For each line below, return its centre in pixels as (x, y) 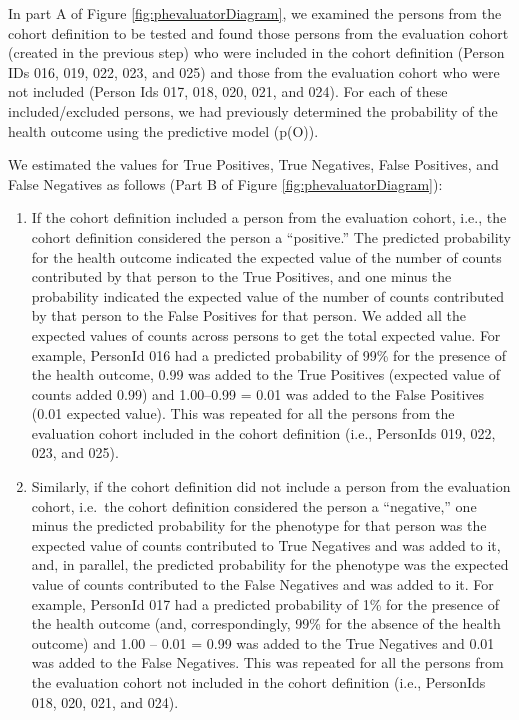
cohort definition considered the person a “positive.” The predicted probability (271, 236)
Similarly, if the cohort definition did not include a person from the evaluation (271, 486)
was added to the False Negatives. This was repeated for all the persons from (267, 662)
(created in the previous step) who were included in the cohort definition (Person (256, 52)
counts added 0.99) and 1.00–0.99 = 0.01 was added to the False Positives (258, 393)
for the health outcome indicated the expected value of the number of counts (266, 256)
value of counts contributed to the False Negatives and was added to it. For (262, 584)
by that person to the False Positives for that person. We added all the (248, 315)
